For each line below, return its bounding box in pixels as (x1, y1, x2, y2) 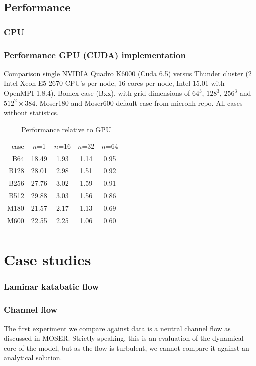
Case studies (4, 249, 91, 270)
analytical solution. (4, 352, 62, 363)
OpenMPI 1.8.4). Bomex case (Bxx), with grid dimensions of (4, 88, 190, 98)
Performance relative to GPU (21, 124, 111, 134)
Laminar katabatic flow (4, 280, 99, 293)
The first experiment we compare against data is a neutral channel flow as (4, 323, 231, 333)
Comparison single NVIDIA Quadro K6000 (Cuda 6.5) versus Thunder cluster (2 (4, 68, 252, 78)
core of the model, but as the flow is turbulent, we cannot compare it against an (4, 342, 249, 353)
